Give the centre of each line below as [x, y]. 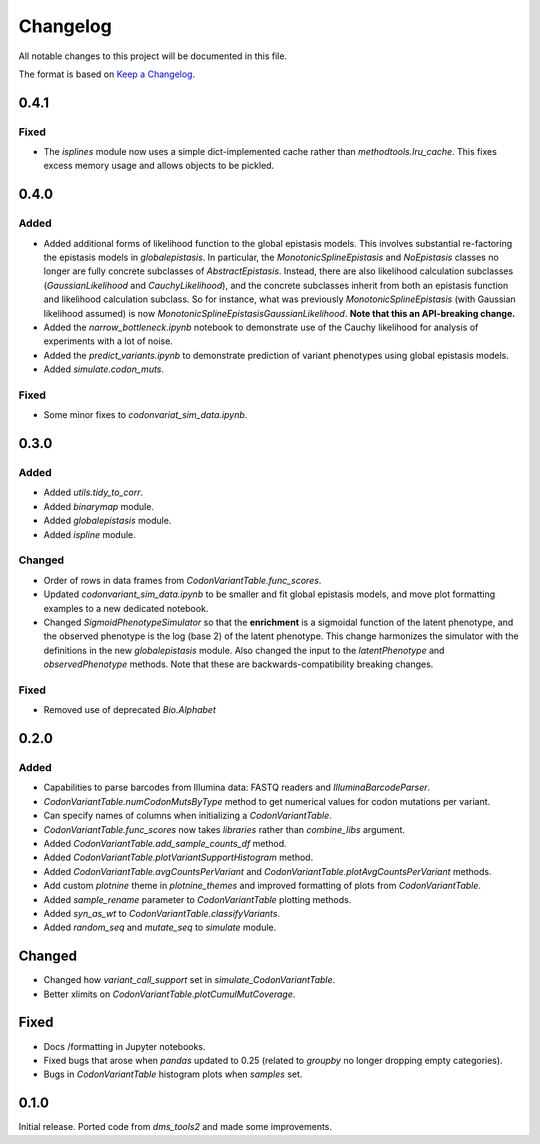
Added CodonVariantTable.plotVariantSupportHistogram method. [178, 857]
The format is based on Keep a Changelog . [106, 74]
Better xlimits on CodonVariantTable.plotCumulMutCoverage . [169, 994]
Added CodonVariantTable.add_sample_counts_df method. [165, 843]
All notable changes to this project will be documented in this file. [153, 56]
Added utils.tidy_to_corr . [93, 492]
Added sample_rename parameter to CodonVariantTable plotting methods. [197, 899]
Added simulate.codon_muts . [104, 369]
